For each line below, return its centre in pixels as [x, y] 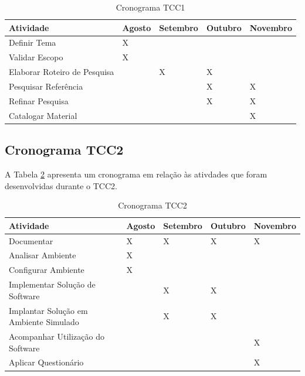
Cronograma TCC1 [150, 7]
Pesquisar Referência [46, 86]
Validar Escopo [36, 57]
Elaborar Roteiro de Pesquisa [62, 72]
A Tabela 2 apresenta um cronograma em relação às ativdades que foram [136, 174]
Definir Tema [33, 42]
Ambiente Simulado [44, 322]
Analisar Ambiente [43, 255]
